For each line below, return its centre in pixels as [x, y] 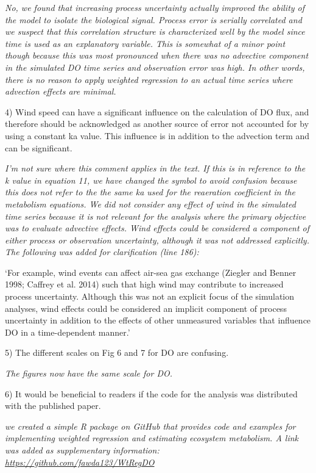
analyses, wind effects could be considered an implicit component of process [146, 308]
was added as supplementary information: [82, 450]
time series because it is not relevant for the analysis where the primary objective [156, 216]
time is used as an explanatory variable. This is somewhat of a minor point [145, 43]
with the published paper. [53, 406]
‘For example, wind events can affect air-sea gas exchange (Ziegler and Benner [151, 272]
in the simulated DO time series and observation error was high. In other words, [155, 67]
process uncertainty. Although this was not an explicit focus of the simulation [150, 296]
